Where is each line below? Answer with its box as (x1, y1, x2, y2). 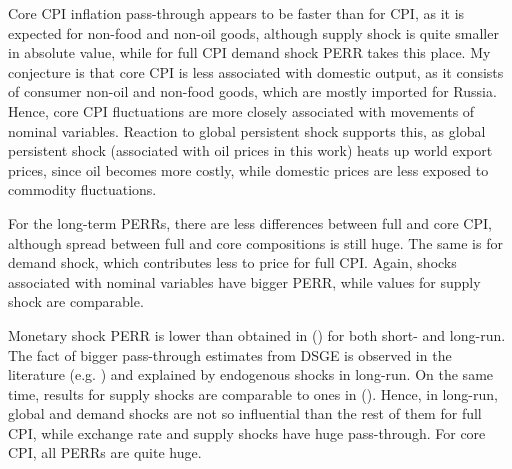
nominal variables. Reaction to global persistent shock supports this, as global (8, 120, 486, 141)
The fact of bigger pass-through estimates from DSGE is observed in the (8, 344, 452, 365)
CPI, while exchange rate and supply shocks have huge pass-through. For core (8, 422, 486, 443)
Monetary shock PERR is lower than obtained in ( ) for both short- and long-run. (8, 324, 506, 345)
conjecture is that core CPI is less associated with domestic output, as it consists (8, 61, 504, 82)
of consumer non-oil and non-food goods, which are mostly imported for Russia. (8, 81, 497, 102)
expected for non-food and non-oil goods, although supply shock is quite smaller (8, 22, 499, 43)
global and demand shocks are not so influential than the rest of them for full (8, 403, 482, 424)
